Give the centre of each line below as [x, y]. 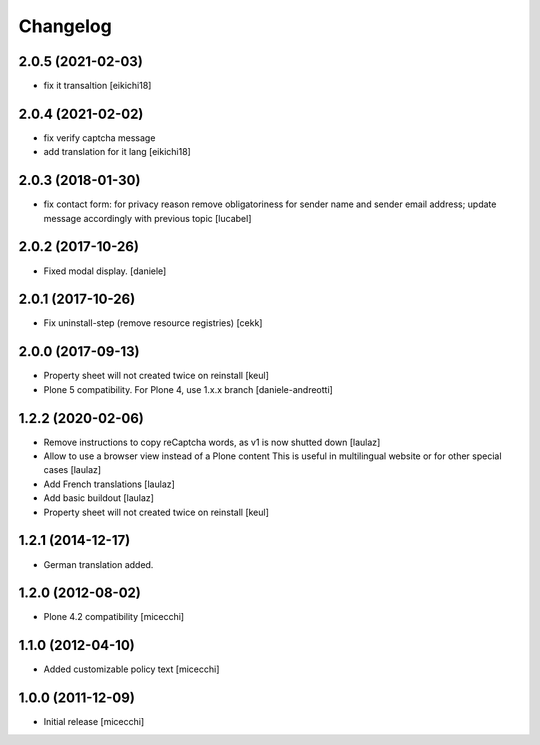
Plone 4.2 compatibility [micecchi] [114, 617]
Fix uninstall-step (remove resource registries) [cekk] [153, 323]
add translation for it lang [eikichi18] [117, 152]
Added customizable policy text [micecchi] [131, 669]
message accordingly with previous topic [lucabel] [147, 218]
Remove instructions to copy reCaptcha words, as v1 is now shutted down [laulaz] [212, 442]
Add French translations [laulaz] [109, 484]
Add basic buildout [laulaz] [99, 498]
